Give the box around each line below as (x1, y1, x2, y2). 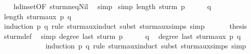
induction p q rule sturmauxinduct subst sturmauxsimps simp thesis (4, 21, 247, 31)
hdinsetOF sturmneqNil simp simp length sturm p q (13, 1, 211, 11)
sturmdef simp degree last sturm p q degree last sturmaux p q (4, 30, 241, 41)
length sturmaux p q (4, 11, 71, 21)
